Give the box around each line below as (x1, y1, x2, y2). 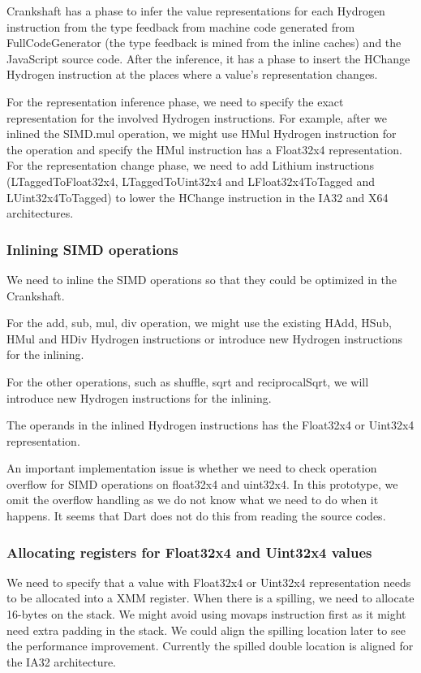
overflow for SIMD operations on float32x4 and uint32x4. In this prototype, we (6, 475, 398, 492)
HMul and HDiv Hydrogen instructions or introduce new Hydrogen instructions (6, 330, 403, 347)
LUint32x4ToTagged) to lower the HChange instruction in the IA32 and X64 (6, 188, 389, 205)
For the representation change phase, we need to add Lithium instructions (6, 157, 375, 174)
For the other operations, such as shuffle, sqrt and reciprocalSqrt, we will (6, 373, 369, 390)
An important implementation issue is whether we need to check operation (6, 459, 377, 477)
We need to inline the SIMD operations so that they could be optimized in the (6, 270, 397, 287)
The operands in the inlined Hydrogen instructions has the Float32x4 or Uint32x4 (6, 416, 415, 434)
